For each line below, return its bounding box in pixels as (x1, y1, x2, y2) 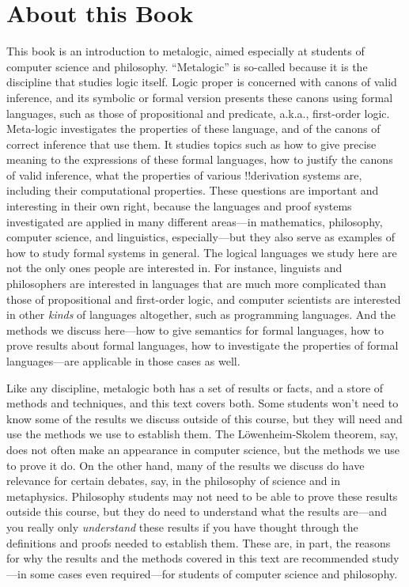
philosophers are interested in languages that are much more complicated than (6, 275, 386, 292)
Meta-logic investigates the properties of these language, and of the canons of (6, 120, 381, 137)
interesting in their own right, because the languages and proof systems (6, 198, 352, 214)
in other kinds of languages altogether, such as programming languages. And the (6, 306, 396, 323)
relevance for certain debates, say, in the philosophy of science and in (6, 472, 340, 489)
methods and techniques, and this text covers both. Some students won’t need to (6, 395, 399, 411)
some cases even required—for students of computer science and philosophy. (30, 565, 398, 581)
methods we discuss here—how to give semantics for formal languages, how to (6, 321, 384, 338)
